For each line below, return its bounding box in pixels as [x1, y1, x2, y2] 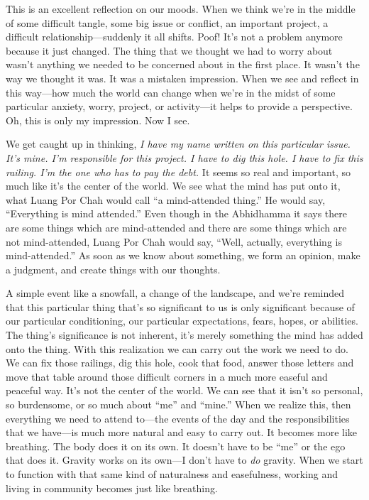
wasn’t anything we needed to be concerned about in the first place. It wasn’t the [6, 57, 360, 72]
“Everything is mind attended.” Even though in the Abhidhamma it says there [6, 206, 348, 221]
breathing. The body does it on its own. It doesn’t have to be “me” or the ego [6, 438, 346, 453]
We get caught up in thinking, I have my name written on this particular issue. [6, 136, 351, 151]
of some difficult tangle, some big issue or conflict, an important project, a [6, 15, 329, 30]
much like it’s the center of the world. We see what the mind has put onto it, [6, 178, 341, 193]
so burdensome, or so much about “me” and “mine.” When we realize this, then [6, 397, 351, 412]
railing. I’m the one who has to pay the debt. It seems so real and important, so [6, 164, 351, 179]
